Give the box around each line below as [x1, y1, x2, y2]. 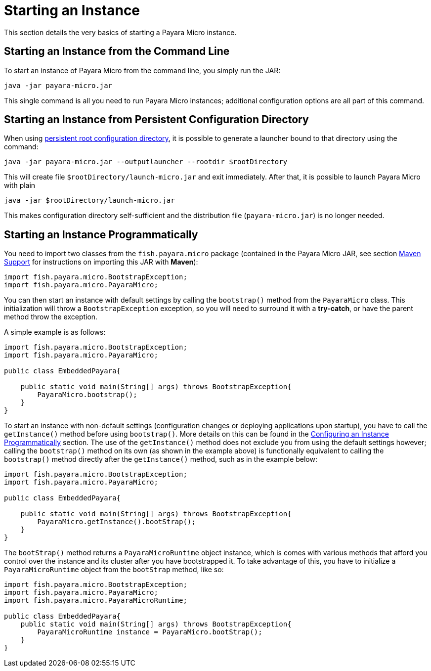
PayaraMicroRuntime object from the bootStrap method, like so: [4, 565, 224, 574]
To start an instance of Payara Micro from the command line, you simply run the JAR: [4, 66, 281, 75]
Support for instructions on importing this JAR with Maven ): [4, 258, 198, 267]
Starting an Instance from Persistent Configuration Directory [4, 113, 309, 126]
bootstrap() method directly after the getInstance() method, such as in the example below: [4, 455, 317, 464]
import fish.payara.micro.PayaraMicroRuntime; [4, 596, 187, 605]
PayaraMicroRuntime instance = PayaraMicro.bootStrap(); [37, 628, 262, 636]
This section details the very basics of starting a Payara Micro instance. [4, 28, 237, 37]
